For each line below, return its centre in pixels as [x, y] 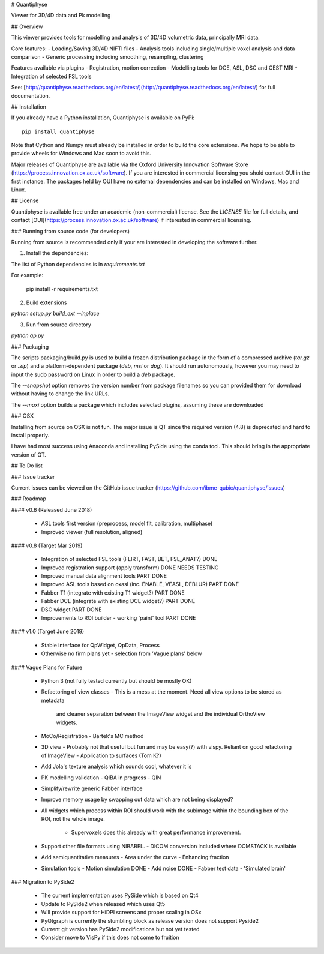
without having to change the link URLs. [60, 394]
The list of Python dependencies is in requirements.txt [78, 264]
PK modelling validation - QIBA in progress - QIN [101, 778]
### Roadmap [29, 499]
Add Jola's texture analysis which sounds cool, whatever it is [116, 766]
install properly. [30, 436]
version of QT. [28, 454]
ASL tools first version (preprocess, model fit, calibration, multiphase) [127, 523]
